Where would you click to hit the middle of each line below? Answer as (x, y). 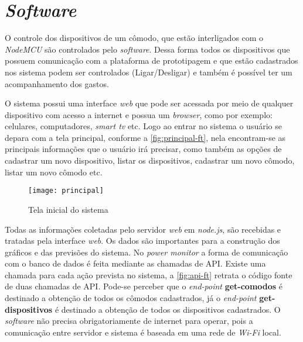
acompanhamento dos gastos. (57, 83)
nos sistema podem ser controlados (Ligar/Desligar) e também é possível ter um (149, 72)
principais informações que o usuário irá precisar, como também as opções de (143, 149)
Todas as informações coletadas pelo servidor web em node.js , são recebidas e (143, 229)
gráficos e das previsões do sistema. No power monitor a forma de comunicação (147, 252)
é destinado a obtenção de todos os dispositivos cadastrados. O (168, 309)
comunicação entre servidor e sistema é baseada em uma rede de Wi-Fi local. (143, 332)
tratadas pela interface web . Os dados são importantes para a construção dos (142, 241)
